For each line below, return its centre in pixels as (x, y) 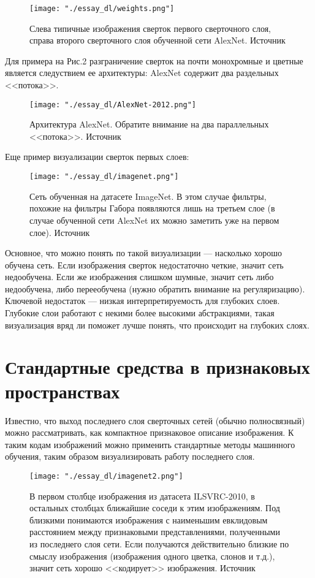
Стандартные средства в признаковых (157, 367)
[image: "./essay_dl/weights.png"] (102, 9)
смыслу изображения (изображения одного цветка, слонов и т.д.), (152, 556)
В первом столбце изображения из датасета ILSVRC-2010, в (142, 496)
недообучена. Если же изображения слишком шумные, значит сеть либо (139, 277)
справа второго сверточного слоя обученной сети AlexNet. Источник (157, 40)
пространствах (63, 391)
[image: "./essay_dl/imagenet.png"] (104, 177)
